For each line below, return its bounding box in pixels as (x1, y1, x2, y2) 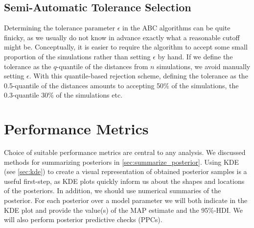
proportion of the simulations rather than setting (4, 51, 151, 61)
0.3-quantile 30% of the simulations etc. (4, 90, 123, 100)
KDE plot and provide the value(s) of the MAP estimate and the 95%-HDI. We (4, 204, 243, 215)
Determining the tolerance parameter (4, 23, 115, 33)
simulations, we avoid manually (157, 61, 251, 71)
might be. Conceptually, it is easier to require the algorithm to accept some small (4, 42, 248, 52)
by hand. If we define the (158, 51, 233, 61)
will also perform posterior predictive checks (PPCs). (4, 214, 162, 225)
